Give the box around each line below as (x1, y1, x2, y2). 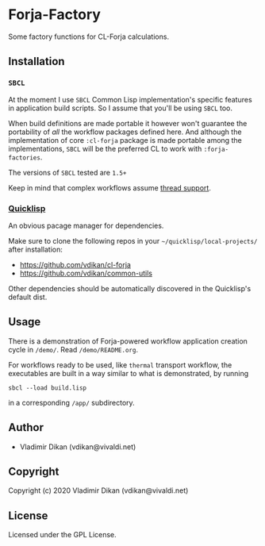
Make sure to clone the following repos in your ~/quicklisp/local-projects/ (8, 236, 258, 245)
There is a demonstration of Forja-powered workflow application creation (8, 336, 248, 346)
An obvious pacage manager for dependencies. (8, 221, 164, 230)
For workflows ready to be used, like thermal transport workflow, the (8, 360, 232, 370)
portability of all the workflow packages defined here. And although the (8, 127, 242, 136)
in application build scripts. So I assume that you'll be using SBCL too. (8, 103, 232, 113)
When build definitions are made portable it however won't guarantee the (8, 118, 248, 128)
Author (8, 421, 44, 434)
